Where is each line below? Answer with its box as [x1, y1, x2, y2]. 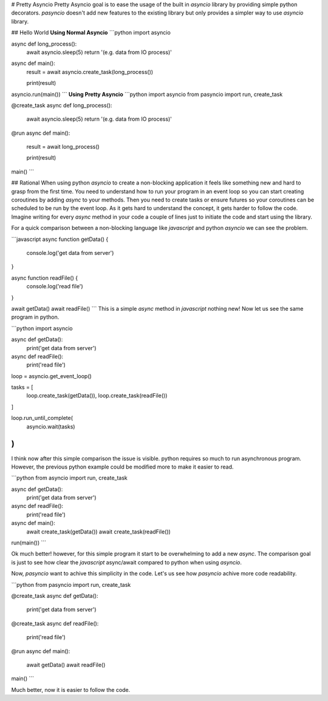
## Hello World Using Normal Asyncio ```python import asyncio [11, 29, 171, 36]
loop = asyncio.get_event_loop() [11, 372, 92, 379]
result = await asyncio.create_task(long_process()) [26, 68, 154, 75]
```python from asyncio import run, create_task [11, 474, 128, 482]
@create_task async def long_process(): [11, 101, 112, 109]
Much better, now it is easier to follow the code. [11, 686, 131, 693]
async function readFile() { [11, 274, 78, 282]
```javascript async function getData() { [11, 235, 109, 243]
